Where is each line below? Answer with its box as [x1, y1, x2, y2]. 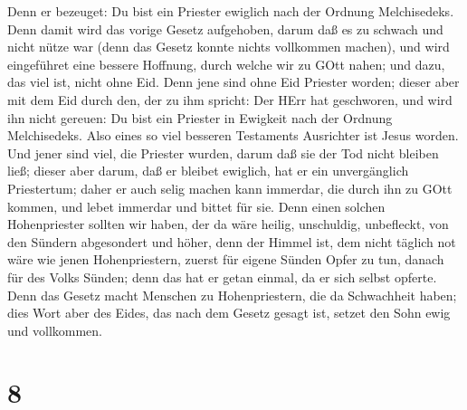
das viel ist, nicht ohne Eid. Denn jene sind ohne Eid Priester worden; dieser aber [7, 72, 460, 91]
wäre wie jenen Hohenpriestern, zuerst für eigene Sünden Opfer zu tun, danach [7, 250, 444, 269]
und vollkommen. [7, 320, 103, 339]
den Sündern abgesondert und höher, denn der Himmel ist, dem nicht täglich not [7, 232, 456, 251]
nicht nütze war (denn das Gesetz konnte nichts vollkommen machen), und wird [7, 37, 450, 56]
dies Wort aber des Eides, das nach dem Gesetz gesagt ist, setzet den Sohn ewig [7, 303, 451, 322]
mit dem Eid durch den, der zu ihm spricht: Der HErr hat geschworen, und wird [7, 90, 453, 109]
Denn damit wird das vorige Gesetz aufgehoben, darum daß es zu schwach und [7, 19, 443, 38]
